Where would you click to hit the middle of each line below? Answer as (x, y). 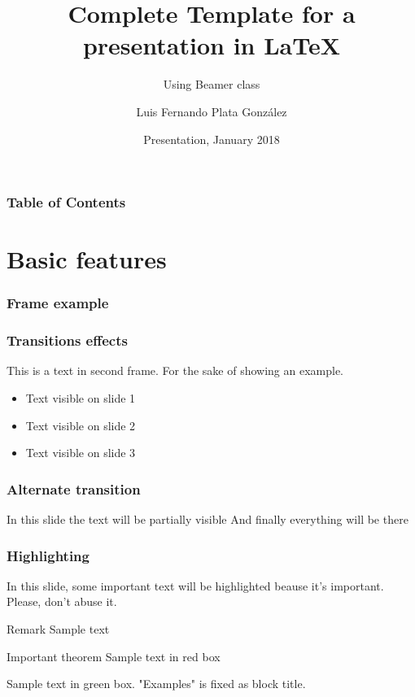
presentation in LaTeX (212, 45)
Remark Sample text (58, 629)
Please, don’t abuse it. (62, 601)
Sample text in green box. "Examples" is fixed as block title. (156, 684)
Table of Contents (66, 202)
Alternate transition (74, 488)
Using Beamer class (212, 84)
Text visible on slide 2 (81, 425)
